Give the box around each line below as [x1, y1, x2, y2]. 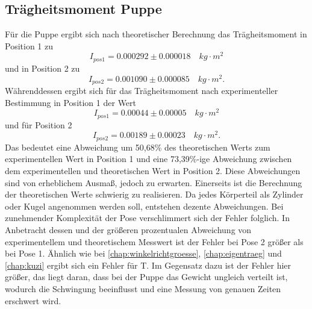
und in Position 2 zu [5, 61, 80, 74]
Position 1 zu [5, 39, 53, 52]
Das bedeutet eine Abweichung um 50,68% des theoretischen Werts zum [5, 140, 270, 153]
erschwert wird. [5, 294, 61, 307]
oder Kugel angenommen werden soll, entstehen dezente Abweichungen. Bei [5, 199, 284, 212]
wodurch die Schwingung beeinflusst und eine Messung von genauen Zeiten [5, 282, 281, 295]
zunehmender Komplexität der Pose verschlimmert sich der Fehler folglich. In [5, 211, 290, 224]
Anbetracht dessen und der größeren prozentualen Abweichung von [5, 223, 252, 236]
